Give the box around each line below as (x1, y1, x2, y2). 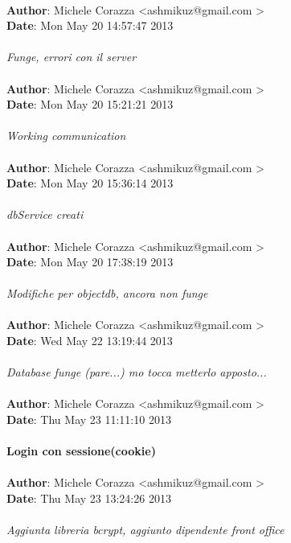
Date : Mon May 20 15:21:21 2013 (6, 96, 174, 113)
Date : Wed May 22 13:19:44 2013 (6, 332, 173, 349)
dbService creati (6, 206, 84, 223)
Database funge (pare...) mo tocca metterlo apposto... (6, 364, 267, 381)
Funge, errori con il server (6, 48, 137, 65)
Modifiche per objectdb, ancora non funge (6, 285, 208, 302)
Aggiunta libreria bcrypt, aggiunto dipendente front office (6, 521, 285, 538)
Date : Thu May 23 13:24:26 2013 (6, 490, 171, 506)
